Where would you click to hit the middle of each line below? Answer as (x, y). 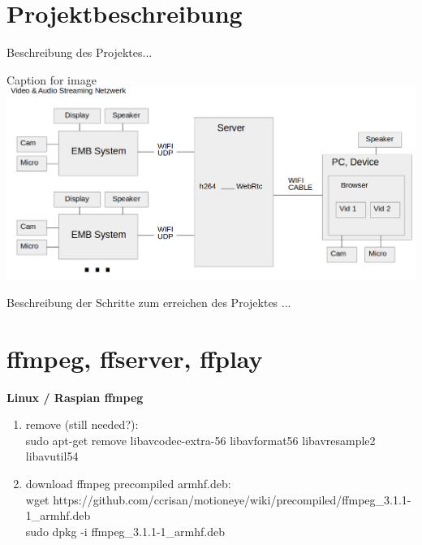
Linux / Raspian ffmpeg (75, 397)
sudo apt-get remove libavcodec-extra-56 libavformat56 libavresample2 (200, 440)
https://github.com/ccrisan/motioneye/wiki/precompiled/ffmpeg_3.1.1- (232, 499)
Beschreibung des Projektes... (80, 52)
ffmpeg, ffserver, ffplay (135, 358)
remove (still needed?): (82, 424)
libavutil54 (52, 456)
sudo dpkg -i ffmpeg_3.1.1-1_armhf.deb (125, 531)
